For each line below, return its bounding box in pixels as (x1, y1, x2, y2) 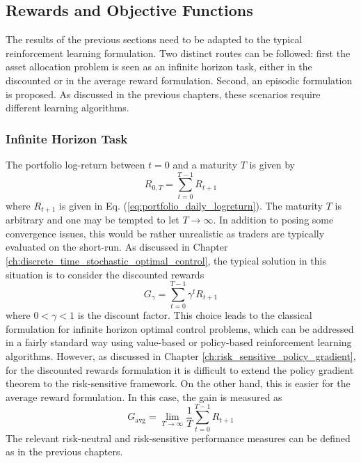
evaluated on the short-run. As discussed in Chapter (6, 240, 228, 254)
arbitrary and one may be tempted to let (6, 212, 179, 227)
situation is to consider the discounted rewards (6, 267, 204, 281)
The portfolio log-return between (6, 157, 145, 171)
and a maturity (173, 157, 238, 171)
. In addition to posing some (213, 212, 334, 227)
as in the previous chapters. (6, 444, 123, 459)
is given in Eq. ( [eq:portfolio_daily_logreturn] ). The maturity (59, 198, 323, 212)
